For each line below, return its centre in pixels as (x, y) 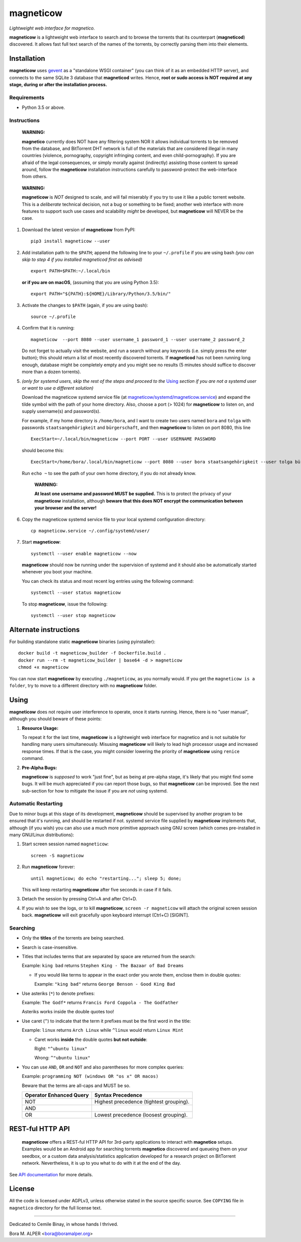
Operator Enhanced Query (57, 1095)
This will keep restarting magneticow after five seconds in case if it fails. (97, 889)
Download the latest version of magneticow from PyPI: (79, 229)
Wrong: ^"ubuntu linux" (62, 1058)
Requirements (27, 97)
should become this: (43, 450)
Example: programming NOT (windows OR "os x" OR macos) (90, 1076)
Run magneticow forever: (48, 867)
